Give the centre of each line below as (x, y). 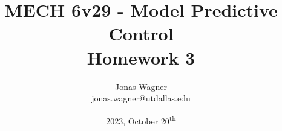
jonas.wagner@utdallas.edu (141, 98)
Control (141, 34)
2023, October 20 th (141, 120)
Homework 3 (141, 57)
